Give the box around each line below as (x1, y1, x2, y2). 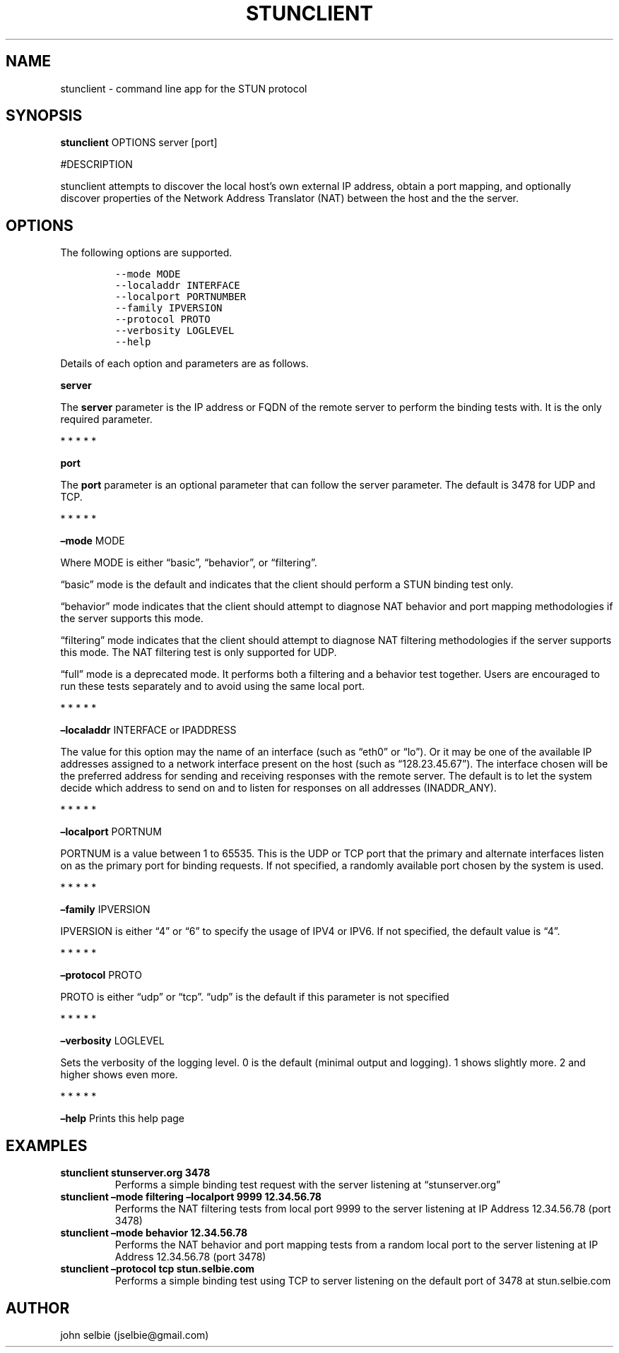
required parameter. (60, 413, 153, 426)
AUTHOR (6, 1299, 70, 1317)
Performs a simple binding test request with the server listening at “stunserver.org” (114, 1179, 501, 1191)
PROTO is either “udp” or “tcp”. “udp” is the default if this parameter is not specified (60, 991, 449, 1003)
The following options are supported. (60, 246, 232, 259)
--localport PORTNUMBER (114, 291, 247, 303)
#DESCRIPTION (60, 158, 133, 171)
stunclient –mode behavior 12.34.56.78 (60, 1227, 248, 1239)
